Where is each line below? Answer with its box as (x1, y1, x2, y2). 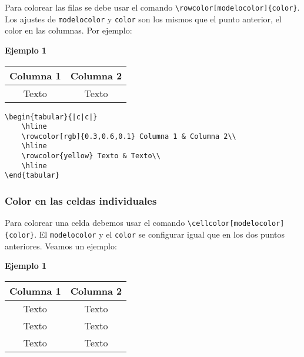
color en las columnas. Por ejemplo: (5, 24, 132, 36)
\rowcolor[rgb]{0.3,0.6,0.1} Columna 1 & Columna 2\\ (21, 132, 236, 141)
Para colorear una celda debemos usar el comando (5, 216, 185, 229)
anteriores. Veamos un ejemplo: (5, 239, 117, 252)
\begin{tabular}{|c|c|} (5, 112, 98, 121)
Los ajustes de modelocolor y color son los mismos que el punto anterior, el (5, 12, 282, 25)
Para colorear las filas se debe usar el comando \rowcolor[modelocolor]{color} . (5, 1, 300, 13)
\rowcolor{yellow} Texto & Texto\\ (21, 152, 161, 161)
